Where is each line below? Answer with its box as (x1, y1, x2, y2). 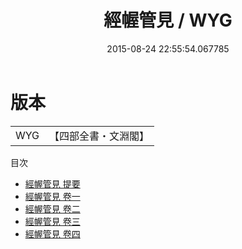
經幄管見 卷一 (24, 190, 81, 202)
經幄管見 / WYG (103, 9, 233, 32)
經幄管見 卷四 (24, 227, 81, 240)
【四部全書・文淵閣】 (49, 129, 150, 143)
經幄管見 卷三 (24, 215, 81, 227)
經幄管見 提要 (24, 177, 81, 190)
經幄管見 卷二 (24, 202, 81, 215)
